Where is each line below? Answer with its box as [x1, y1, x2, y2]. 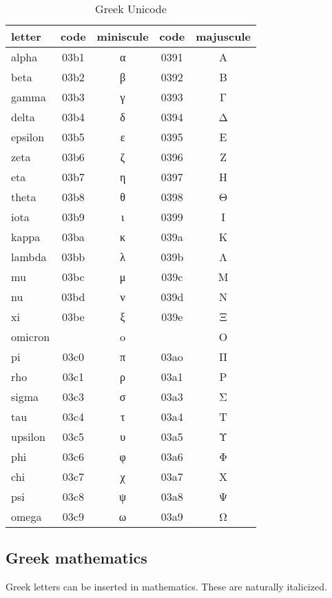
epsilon [11, 129, 45, 145]
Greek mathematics [6, 547, 147, 568]
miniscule [96, 28, 149, 44]
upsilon [11, 429, 45, 444]
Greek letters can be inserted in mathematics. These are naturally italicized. [6, 579, 327, 594]
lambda [11, 249, 47, 265]
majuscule [196, 28, 251, 44]
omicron [11, 329, 50, 344]
